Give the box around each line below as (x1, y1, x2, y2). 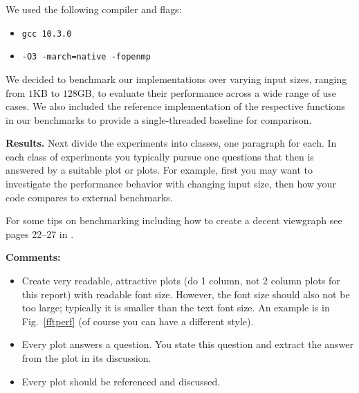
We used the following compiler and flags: (6, 2, 182, 16)
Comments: (6, 250, 61, 264)
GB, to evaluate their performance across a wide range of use (77, 85, 337, 100)
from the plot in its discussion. (21, 351, 151, 365)
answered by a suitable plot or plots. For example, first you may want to (6, 163, 313, 177)
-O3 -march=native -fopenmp (21, 52, 151, 62)
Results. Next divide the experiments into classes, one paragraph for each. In (6, 136, 337, 150)
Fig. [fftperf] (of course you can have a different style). (21, 313, 254, 328)
